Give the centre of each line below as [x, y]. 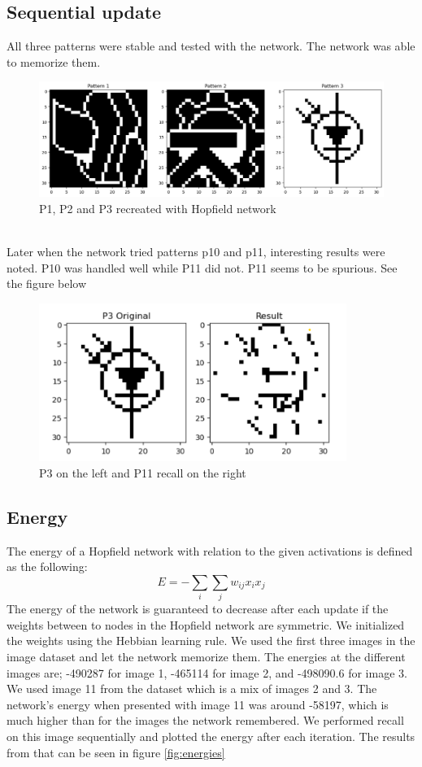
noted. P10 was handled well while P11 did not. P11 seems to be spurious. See [202, 267]
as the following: [47, 567]
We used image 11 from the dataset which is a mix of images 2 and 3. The [192, 689]
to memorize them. [54, 61]
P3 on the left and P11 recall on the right [143, 472]
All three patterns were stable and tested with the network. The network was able [211, 46]
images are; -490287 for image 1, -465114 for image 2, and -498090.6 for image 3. [207, 672]
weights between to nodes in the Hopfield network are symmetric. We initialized [206, 624]
